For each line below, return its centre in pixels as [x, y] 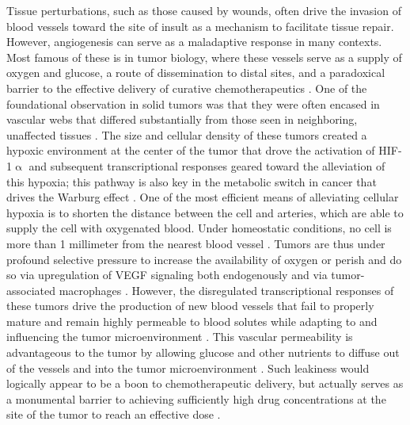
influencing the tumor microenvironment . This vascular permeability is [180, 337]
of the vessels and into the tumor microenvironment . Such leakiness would [188, 368]
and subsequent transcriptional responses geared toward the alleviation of [207, 165]
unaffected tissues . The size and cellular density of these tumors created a [187, 134]
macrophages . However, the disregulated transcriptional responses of [226, 290]
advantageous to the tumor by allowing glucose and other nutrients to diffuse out [203, 352]
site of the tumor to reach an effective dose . [114, 414]
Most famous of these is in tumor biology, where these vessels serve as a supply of [204, 57]
